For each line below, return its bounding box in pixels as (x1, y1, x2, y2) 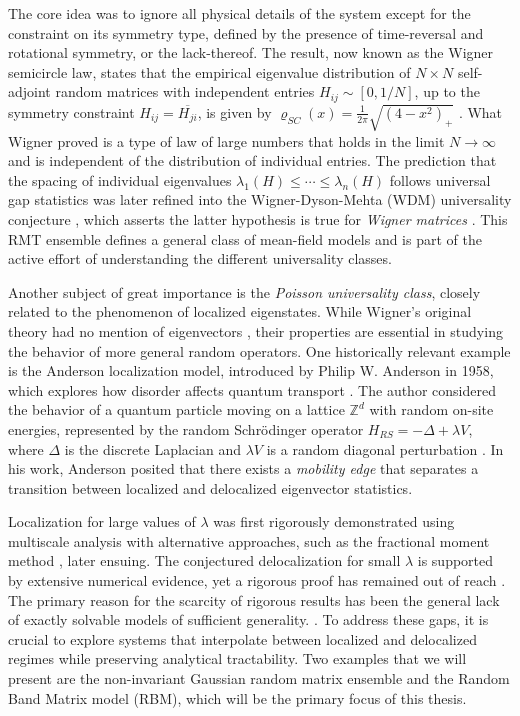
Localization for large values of (8, 511, 196, 532)
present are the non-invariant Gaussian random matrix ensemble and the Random (8, 668, 510, 689)
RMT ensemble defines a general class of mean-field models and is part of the (8, 228, 482, 249)
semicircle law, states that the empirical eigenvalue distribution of (8, 61, 411, 82)
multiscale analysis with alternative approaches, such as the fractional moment (8, 530, 490, 551)
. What (458, 101, 503, 122)
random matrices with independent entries (55, 81, 315, 102)
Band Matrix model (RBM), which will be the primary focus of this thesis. (8, 687, 467, 708)
